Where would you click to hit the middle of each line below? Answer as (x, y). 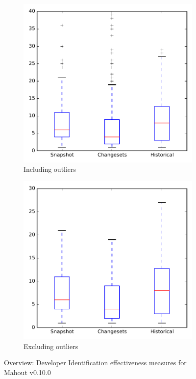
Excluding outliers (51, 346)
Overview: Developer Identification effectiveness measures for (95, 363)
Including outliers (50, 169)
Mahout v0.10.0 (27, 372)
